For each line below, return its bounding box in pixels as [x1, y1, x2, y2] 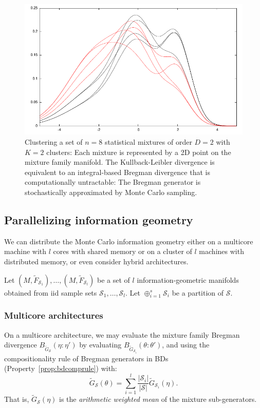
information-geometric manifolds [137, 274, 239, 285]
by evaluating [79, 339, 122, 350]
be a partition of [172, 287, 224, 298]
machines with [199, 246, 244, 257]
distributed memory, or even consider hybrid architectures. [4, 256, 189, 266]
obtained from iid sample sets [4, 287, 97, 298]
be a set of [97, 274, 130, 285]
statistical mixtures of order [104, 136, 192, 147]
